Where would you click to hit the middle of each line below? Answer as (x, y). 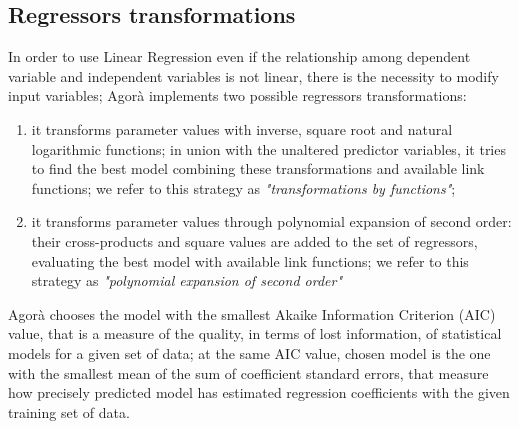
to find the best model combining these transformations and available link (258, 168)
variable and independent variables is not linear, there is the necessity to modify (253, 75)
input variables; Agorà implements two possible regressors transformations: (237, 95)
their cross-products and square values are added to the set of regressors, (254, 240)
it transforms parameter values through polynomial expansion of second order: (271, 221)
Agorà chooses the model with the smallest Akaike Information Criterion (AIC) (252, 313)
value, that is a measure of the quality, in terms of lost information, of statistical (255, 333)
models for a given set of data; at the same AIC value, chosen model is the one (249, 352)
